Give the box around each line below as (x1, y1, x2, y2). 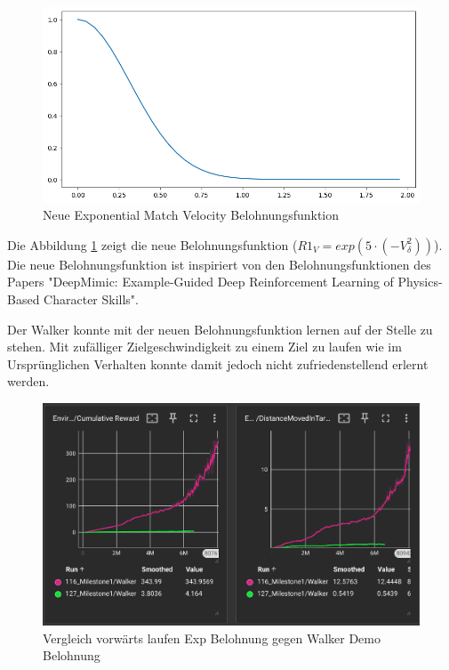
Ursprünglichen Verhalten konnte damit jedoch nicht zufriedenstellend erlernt (7, 354, 429, 373)
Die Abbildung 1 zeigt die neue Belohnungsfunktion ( (7, 235, 298, 254)
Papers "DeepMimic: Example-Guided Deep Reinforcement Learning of (7, 272, 394, 291)
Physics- (397, 272, 443, 291)
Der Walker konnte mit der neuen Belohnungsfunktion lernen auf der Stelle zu (7, 319, 433, 338)
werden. (7, 372, 50, 391)
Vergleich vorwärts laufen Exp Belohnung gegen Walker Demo (43, 628, 381, 647)
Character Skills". (44, 290, 139, 309)
